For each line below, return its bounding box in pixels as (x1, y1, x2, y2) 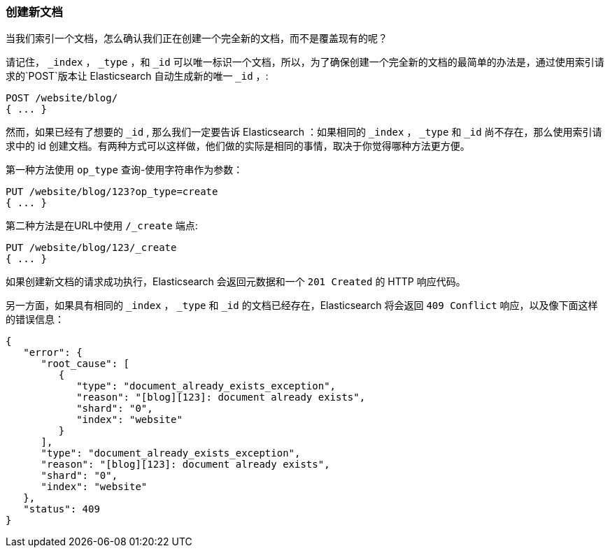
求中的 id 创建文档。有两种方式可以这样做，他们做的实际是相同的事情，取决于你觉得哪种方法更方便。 (6, 140, 470, 152)
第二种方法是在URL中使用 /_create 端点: (6, 220, 198, 232)
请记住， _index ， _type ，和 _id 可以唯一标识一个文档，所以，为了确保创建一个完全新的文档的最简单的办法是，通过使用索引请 (6, 56, 604, 69)
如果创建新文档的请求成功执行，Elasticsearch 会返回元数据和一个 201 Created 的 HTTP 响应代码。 (6, 275, 466, 288)
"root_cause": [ (41, 358, 130, 370)
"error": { (23, 347, 83, 359)
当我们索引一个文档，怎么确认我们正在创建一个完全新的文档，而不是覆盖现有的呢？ (6, 32, 388, 45)
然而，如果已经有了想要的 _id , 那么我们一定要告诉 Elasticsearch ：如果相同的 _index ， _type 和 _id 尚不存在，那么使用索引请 (6, 126, 602, 138)
